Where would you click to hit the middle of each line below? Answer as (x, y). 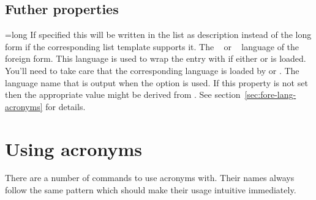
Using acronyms (74, 148)
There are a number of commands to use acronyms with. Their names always (150, 178)
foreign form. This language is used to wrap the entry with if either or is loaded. (156, 58)
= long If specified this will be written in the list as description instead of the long (158, 35)
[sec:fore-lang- (270, 94)
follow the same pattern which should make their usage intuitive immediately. (151, 190)
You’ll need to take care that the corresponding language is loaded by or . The (152, 70)
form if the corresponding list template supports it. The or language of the (152, 46)
